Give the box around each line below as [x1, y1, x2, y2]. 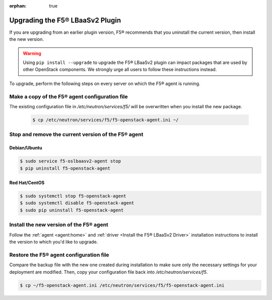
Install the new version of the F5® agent [9, 221, 108, 229]
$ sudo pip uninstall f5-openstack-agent [20, 207, 124, 213]
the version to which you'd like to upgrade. [9, 239, 98, 245]
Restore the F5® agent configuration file [9, 251, 109, 258]
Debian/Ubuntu [9, 145, 42, 151]
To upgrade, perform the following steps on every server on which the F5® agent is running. [9, 81, 200, 87]
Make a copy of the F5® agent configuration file [9, 93, 128, 100]
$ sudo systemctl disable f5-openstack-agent [20, 200, 134, 206]
